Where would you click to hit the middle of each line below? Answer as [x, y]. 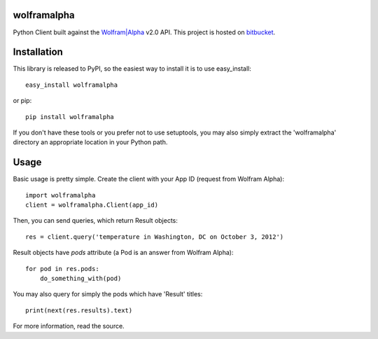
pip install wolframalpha [70, 117]
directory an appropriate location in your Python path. [90, 142]
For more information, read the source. [69, 326]
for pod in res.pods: [62, 269]
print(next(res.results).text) [79, 310]
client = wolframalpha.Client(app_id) [92, 205]
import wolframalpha [61, 195]
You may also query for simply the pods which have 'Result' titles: [108, 294]
